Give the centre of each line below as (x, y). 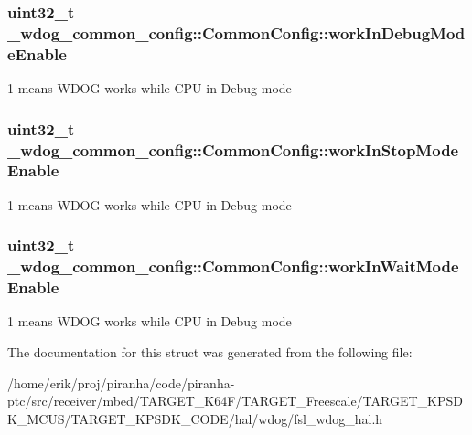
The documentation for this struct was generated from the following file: (210, 351)
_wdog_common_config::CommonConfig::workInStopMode (233, 149)
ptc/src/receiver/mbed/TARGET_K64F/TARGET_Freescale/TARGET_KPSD (235, 401)
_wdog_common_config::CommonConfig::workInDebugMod (236, 32)
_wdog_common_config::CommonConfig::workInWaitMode (233, 266)
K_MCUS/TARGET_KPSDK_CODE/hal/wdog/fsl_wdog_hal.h (195, 418)
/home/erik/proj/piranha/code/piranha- (121, 382)
